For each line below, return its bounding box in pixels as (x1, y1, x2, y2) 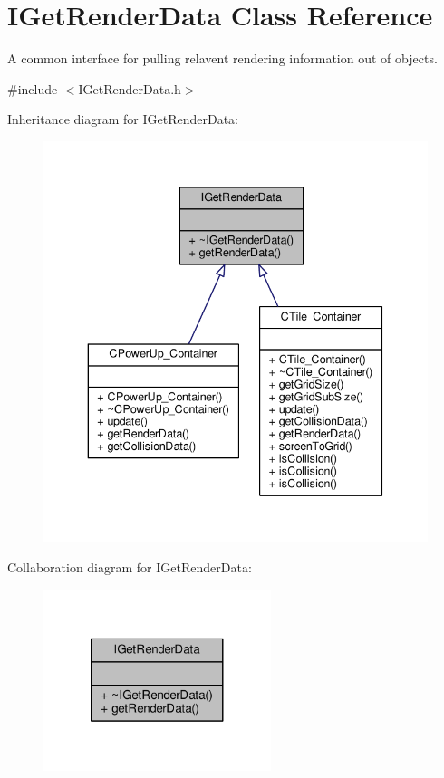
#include (7, 79, 58, 98)
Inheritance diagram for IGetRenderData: (7, 110, 238, 129)
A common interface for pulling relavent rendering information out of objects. (7, 49, 438, 68)
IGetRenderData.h (78, 79, 181, 98)
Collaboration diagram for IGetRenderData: (7, 558, 252, 577)
